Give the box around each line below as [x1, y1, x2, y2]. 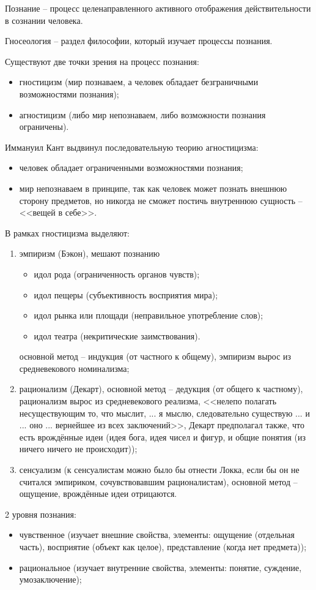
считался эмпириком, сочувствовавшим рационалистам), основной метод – [19, 475, 298, 488]
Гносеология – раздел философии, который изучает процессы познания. [5, 34, 273, 47]
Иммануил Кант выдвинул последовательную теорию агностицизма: [5, 140, 259, 153]
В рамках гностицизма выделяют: [5, 226, 130, 239]
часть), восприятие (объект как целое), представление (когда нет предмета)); [19, 540, 307, 553]
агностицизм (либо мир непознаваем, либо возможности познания [19, 108, 266, 121]
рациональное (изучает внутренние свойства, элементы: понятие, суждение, [19, 561, 302, 573]
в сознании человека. [5, 13, 83, 26]
